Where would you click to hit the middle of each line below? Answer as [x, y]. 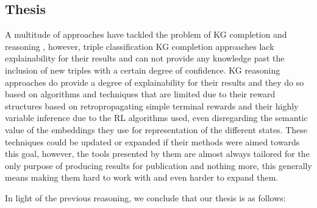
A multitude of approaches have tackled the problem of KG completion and [146, 34]
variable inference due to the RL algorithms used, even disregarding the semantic [156, 118]
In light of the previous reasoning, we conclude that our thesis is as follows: [145, 197]
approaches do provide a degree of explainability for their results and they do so [155, 82]
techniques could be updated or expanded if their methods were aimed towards [152, 141]
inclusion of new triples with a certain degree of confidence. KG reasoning [143, 70]
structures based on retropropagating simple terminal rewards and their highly [152, 106]
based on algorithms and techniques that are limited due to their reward [140, 94]
